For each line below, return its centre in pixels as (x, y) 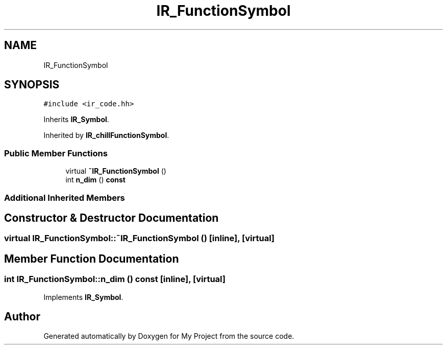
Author (22, 317)
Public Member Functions (56, 153)
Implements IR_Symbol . (83, 297)
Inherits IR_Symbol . (76, 120)
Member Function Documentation (92, 259)
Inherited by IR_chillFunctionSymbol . (106, 135)
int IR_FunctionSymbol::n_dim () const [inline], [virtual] (115, 279)
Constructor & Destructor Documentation (111, 218)
